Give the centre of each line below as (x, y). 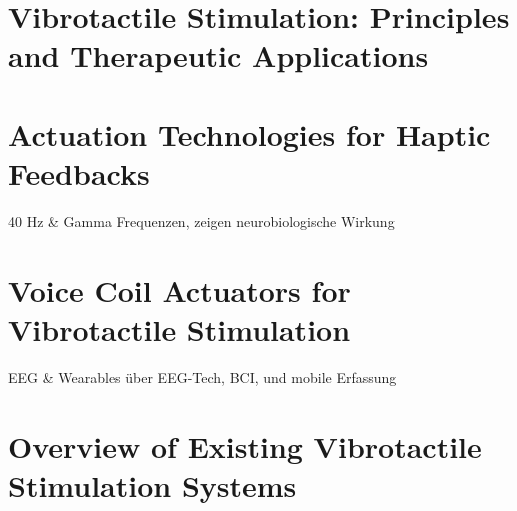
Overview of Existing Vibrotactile (245, 445)
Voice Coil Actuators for (179, 289)
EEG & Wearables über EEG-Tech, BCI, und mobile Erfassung (202, 376)
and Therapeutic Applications (218, 55)
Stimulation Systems (152, 484)
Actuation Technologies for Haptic (249, 133)
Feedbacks (79, 172)
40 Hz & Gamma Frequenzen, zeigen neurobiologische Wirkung (201, 220)
